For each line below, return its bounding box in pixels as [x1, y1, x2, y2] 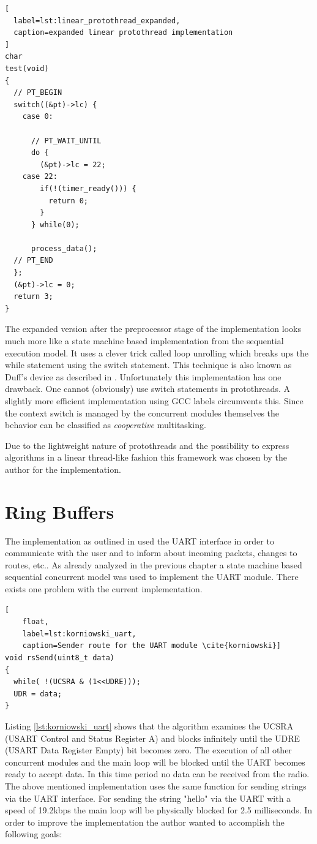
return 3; [13, 292, 53, 301]
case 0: [22, 112, 53, 121]
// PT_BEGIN [13, 88, 62, 97]
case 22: [22, 172, 58, 181]
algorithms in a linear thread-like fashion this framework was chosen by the [5, 451, 288, 464]
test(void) [5, 64, 49, 73]
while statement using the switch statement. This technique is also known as [5, 358, 292, 371]
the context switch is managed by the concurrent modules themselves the [5, 406, 280, 419]
